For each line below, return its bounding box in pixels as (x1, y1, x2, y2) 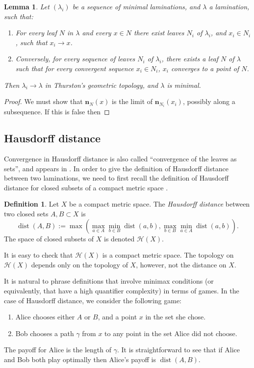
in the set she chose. (145, 312, 206, 322)
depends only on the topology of (31, 259, 128, 269)
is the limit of (112, 96, 153, 106)
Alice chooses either (15, 312, 75, 322)
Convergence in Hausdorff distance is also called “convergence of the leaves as (4, 154, 237, 164)
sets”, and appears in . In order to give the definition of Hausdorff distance (4, 163, 229, 173)
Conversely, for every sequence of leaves (15, 53, 135, 64)
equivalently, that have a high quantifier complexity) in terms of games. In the (4, 285, 239, 295)
